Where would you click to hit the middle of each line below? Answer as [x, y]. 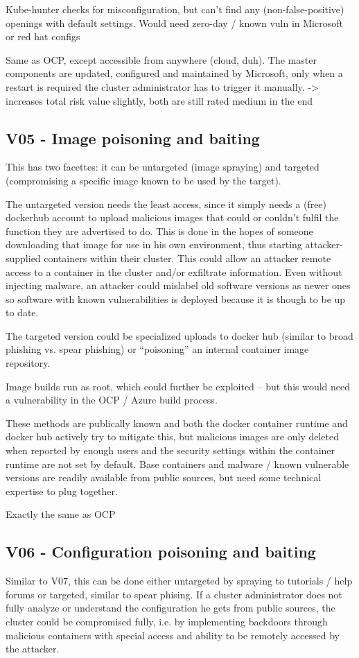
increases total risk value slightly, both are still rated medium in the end [159, 100]
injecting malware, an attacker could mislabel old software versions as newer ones [178, 285]
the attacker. [33, 649]
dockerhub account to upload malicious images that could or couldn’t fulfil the [172, 217]
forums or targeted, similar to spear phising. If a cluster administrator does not [174, 594]
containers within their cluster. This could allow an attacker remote [187, 258]
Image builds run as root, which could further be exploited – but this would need [178, 386]
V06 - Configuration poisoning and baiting [161, 552]
